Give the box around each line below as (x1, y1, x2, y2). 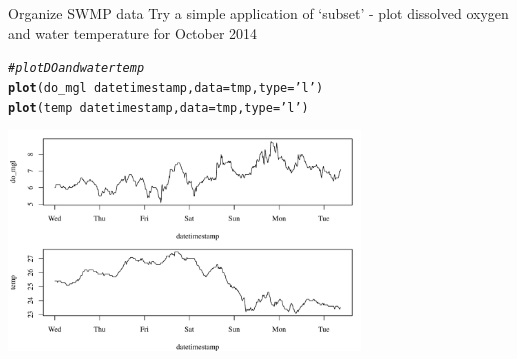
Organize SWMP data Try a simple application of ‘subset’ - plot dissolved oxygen (8, 3, 509, 23)
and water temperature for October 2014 (8, 22, 258, 43)
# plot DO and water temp (8, 61, 145, 76)
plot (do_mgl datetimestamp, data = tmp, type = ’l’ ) (8, 80, 324, 95)
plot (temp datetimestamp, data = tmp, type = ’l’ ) (8, 100, 309, 115)
